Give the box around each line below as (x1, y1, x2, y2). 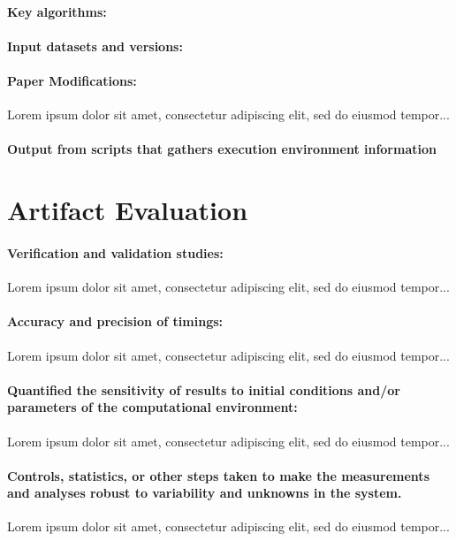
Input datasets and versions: (7, 36, 183, 55)
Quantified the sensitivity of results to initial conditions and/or (7, 380, 400, 399)
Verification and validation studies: (7, 243, 224, 262)
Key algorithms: (7, 2, 107, 20)
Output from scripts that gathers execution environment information (7, 140, 437, 158)
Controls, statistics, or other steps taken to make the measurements (7, 466, 429, 484)
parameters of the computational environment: (7, 398, 298, 416)
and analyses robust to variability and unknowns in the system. (7, 484, 402, 502)
